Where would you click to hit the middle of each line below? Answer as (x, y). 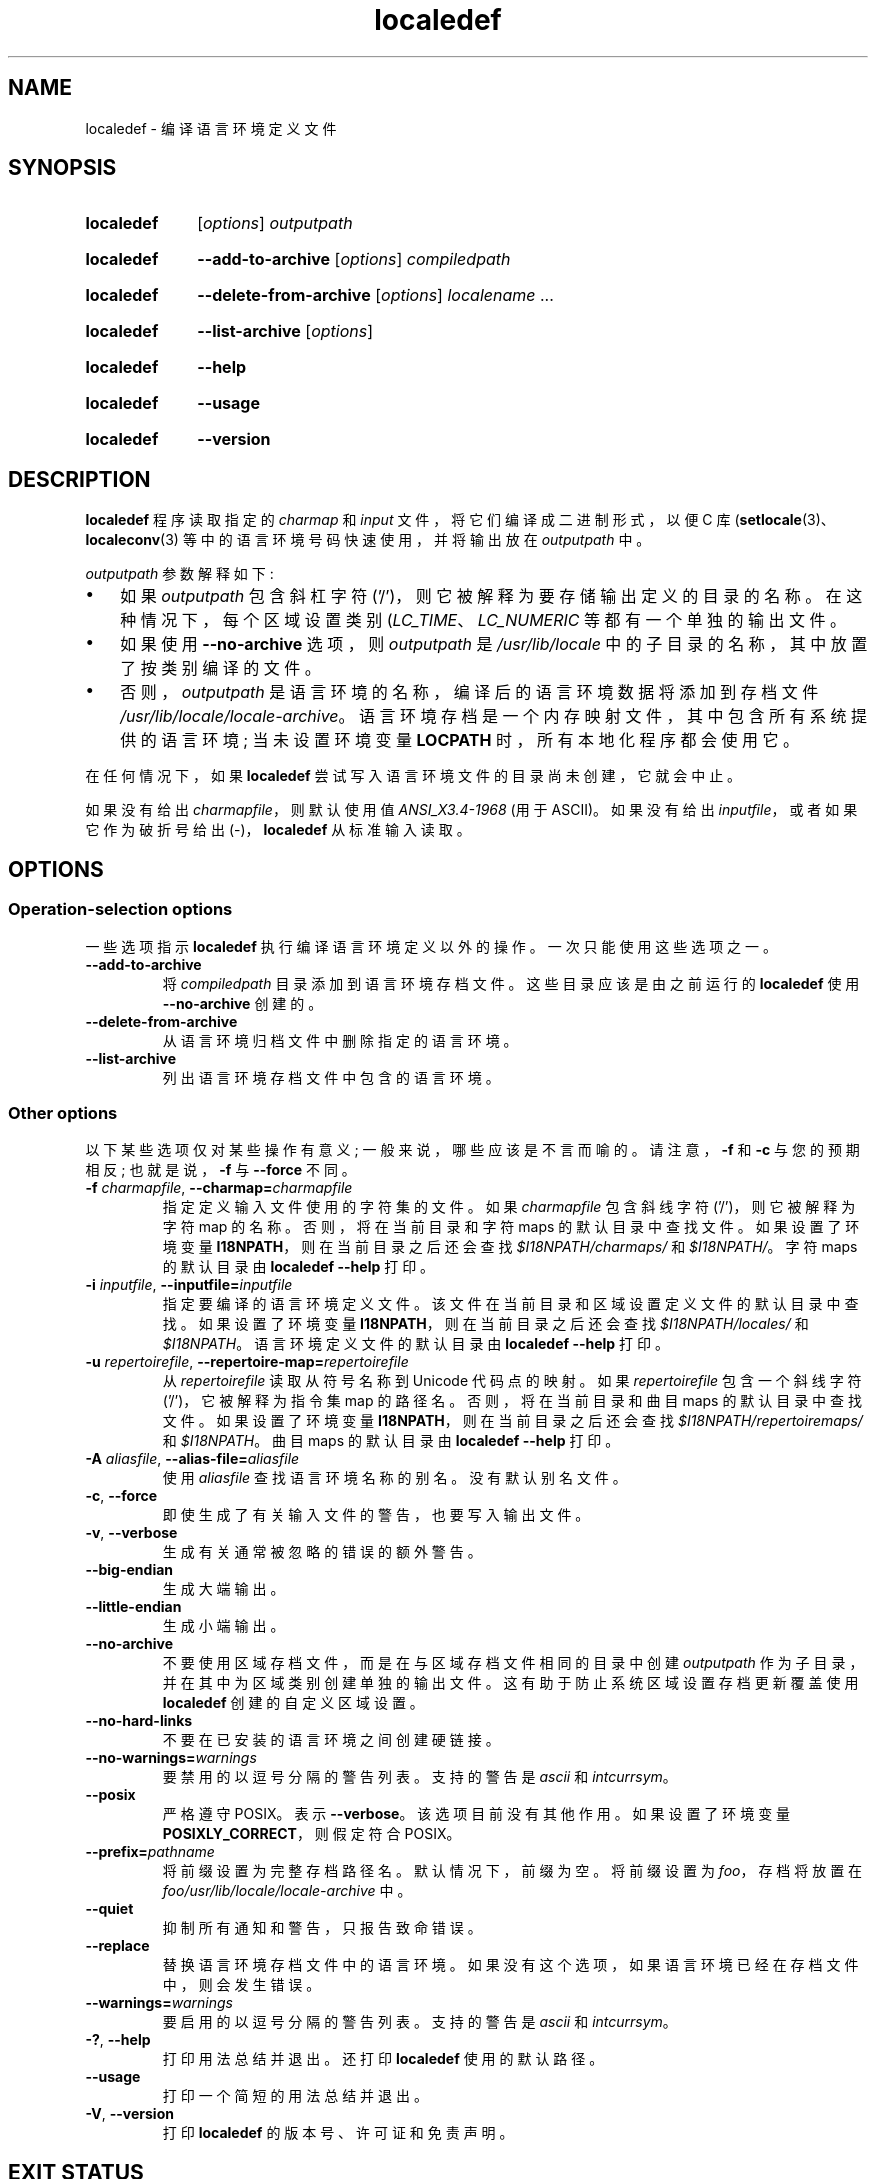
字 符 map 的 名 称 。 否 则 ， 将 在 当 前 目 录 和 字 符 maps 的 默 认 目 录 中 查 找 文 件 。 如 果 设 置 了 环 (511, 1227)
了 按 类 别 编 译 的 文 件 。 (220, 668)
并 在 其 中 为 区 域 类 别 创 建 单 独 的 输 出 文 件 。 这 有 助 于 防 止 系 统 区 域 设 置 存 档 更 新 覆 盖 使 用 (510, 1683)
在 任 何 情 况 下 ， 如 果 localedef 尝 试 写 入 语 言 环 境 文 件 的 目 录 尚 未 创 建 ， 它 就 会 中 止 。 (413, 776)
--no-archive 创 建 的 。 (242, 1003)
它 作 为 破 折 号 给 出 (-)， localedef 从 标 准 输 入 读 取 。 (278, 830)
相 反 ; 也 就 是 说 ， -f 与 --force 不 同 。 (220, 1170)
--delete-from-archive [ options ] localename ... (375, 295)
